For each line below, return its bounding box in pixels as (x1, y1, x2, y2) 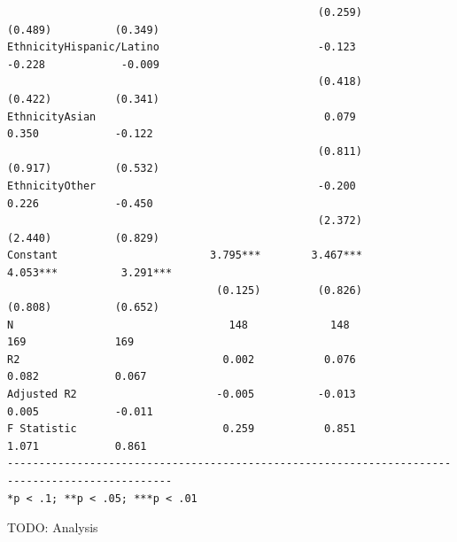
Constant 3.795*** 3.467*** (7, 249, 362, 262)
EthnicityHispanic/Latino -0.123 (7, 41, 356, 54)
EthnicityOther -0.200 (7, 179, 356, 192)
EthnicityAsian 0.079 (7, 110, 356, 123)
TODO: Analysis (7, 518, 98, 537)
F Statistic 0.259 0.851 (7, 422, 356, 436)
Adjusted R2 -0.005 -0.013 (7, 388, 356, 401)
